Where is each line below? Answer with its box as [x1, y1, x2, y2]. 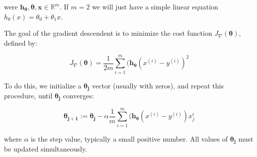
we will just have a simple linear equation [92, 1, 218, 11]
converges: [63, 90, 94, 100]
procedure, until [4, 90, 53, 100]
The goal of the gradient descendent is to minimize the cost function [4, 28, 212, 38]
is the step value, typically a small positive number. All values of [31, 133, 228, 144]
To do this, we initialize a [4, 80, 82, 90]
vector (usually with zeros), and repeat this [92, 80, 224, 90]
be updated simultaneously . [4, 143, 87, 154]
